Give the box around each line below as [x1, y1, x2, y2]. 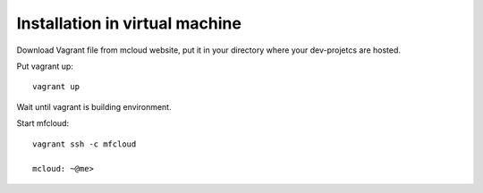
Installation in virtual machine [16, 13, 241, 33]
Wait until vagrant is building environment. [16, 101, 172, 112]
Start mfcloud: [16, 118, 70, 129]
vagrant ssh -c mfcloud [32, 138, 137, 149]
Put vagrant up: [16, 61, 73, 71]
